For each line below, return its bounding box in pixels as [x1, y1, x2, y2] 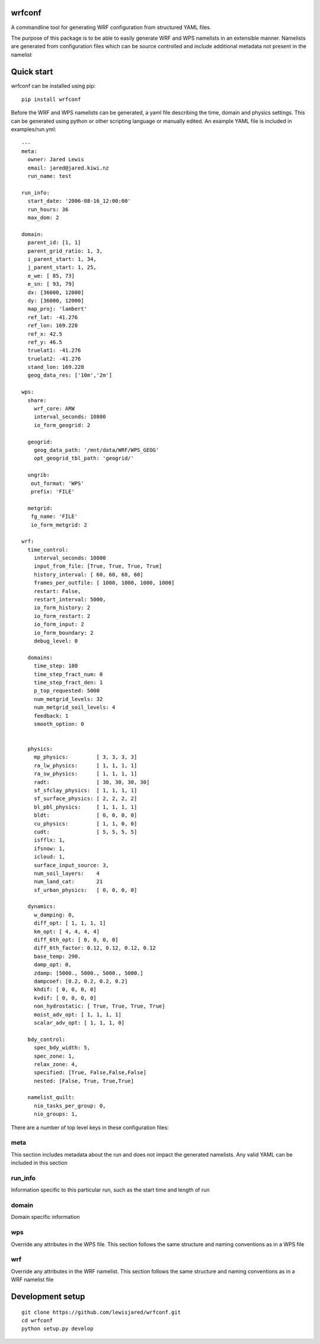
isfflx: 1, [33, 837, 66, 843]
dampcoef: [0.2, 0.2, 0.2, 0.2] [33, 978, 128, 985]
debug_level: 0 [33, 638, 78, 644]
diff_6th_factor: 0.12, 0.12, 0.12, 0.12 [33, 945, 156, 951]
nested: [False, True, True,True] [33, 1077, 135, 1084]
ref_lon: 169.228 [27, 322, 78, 329]
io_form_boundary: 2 [33, 629, 94, 636]
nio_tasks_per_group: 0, [33, 1102, 106, 1109]
